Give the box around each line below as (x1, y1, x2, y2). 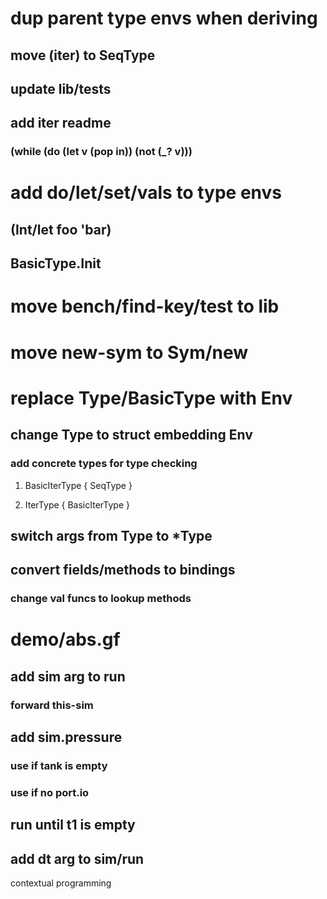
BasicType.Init (10, 255, 102, 272)
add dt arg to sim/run (10, 850, 145, 867)
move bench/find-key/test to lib (10, 295, 280, 318)
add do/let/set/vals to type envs (10, 182, 282, 204)
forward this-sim (10, 698, 94, 712)
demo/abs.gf (10, 628, 121, 651)
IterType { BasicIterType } (24, 498, 130, 511)
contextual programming (10, 877, 112, 889)
